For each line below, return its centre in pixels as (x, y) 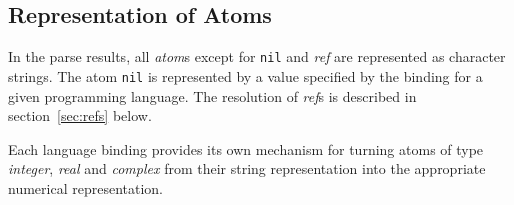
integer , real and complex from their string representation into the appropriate (247, 168)
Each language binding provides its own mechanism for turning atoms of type (246, 148)
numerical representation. (85, 187)
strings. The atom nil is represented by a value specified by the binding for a (245, 75)
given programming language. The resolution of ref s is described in (212, 95)
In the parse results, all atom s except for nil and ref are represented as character (257, 56)
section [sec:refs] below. (80, 115)
